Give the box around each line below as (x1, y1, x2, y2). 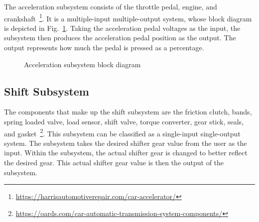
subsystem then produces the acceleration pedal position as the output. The (4, 32, 236, 43)
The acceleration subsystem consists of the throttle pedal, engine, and (4, 1, 217, 11)
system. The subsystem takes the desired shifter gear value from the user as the (4, 137, 247, 148)
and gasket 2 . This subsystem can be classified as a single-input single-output (4, 126, 241, 138)
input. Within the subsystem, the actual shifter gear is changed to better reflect (4, 147, 248, 158)
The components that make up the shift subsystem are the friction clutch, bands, (4, 107, 252, 117)
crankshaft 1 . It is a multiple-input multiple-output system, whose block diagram (4, 11, 252, 23)
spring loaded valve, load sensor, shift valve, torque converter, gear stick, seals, (4, 116, 244, 127)
